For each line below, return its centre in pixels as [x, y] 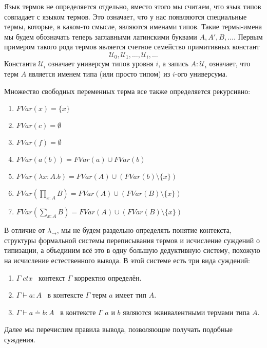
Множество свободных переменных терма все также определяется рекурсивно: [127, 91]
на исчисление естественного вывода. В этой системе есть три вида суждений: [127, 260]
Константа [20, 63]
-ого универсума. [201, 74]
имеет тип [131, 295]
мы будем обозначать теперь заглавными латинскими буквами [101, 36]
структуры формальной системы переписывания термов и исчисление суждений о [132, 240]
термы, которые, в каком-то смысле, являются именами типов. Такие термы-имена [133, 26]
